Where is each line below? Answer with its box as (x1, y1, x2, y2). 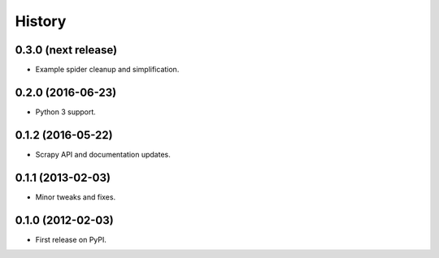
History (15, 12, 67, 30)
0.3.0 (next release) (15, 43, 118, 57)
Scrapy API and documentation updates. (35, 149, 171, 159)
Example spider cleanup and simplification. (35, 65, 180, 75)
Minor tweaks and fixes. (35, 191, 116, 202)
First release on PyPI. (35, 234, 107, 244)
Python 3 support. (35, 106, 97, 117)
